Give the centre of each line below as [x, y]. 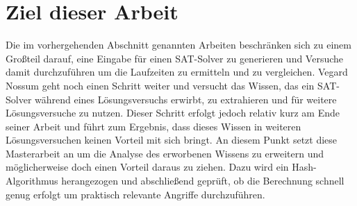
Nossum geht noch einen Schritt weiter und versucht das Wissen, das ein [160, 85]
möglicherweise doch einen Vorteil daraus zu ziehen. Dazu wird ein [147, 167]
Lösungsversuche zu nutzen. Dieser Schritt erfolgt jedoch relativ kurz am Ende [173, 113]
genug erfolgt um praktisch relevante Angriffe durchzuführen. [135, 194]
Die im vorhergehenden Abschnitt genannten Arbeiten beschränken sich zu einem [178, 45]
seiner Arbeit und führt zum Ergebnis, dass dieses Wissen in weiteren [153, 126]
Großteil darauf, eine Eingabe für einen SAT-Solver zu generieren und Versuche [175, 58]
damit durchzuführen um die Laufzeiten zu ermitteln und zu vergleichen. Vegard [177, 72]
